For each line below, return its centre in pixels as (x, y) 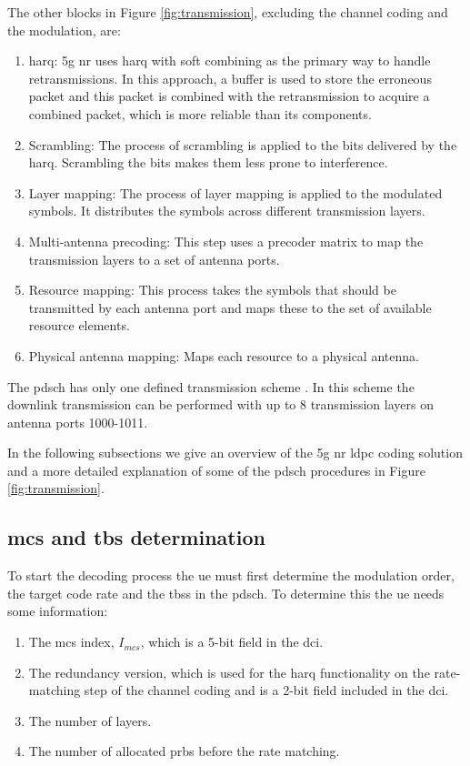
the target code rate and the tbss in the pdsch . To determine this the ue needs (226, 593)
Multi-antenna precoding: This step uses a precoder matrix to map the (226, 241)
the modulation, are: (64, 30)
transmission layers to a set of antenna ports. (154, 259)
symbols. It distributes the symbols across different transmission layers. (227, 211)
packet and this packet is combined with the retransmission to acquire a (229, 96)
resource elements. (79, 325)
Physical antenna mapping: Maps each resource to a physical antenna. (224, 355)
